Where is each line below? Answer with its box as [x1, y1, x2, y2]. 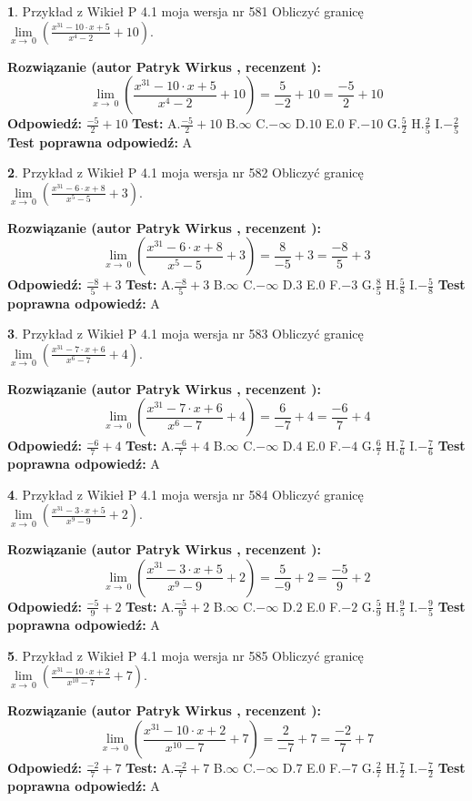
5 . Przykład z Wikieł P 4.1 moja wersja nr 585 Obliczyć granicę [7, 645, 364, 664]
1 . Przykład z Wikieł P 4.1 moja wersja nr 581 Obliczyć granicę [7, 2, 364, 20]
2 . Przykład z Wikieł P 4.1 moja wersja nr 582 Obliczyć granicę [7, 163, 364, 182]
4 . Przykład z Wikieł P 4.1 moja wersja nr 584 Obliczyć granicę [7, 484, 364, 503]
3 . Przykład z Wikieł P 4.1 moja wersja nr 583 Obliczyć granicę [7, 324, 364, 343]
